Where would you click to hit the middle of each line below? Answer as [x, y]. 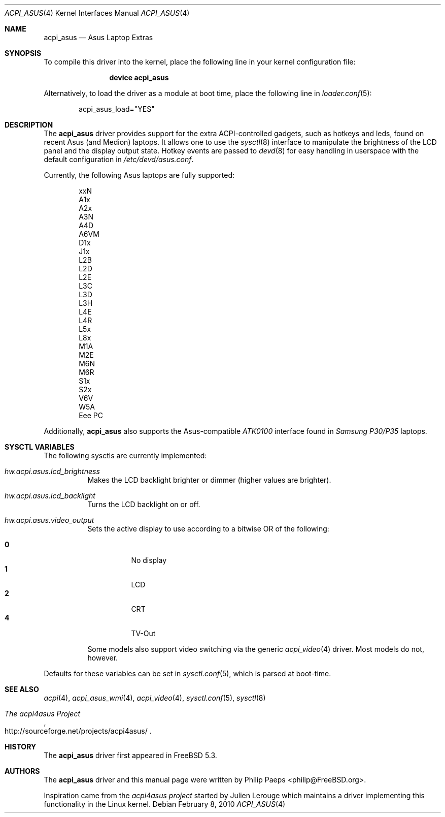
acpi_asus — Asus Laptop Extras [98, 37]
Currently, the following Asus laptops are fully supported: [139, 175]
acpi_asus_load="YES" [117, 109]
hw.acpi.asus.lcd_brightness [52, 471]
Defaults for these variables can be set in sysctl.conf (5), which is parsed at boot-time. [187, 673]
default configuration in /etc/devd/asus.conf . [119, 159]
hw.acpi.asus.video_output [49, 520]
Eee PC [91, 415]
